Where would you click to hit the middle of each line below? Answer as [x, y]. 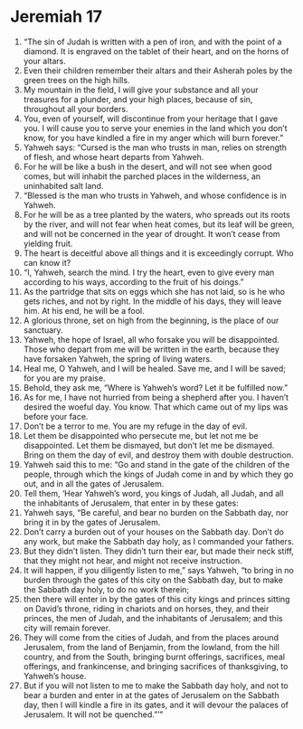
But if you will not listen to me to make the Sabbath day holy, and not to [156, 686]
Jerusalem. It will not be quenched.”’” [93, 714]
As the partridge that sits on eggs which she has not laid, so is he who [154, 291]
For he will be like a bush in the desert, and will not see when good [147, 166]
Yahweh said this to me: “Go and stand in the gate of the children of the [156, 464]
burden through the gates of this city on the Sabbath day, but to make [153, 580]
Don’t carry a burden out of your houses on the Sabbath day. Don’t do [153, 532]
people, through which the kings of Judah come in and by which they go [158, 474]
